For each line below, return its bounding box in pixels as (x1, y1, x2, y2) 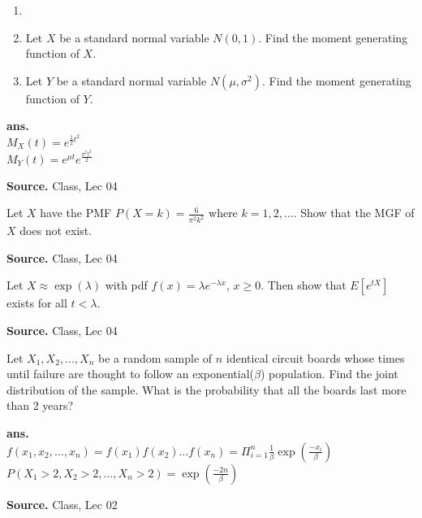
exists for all (6, 294, 67, 311)
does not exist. (19, 222, 93, 239)
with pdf (105, 276, 148, 294)
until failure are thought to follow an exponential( (6, 365, 255, 382)
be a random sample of (97, 349, 213, 366)
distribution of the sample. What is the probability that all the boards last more (6, 381, 407, 398)
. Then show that (261, 276, 347, 294)
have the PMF (40, 204, 112, 221)
